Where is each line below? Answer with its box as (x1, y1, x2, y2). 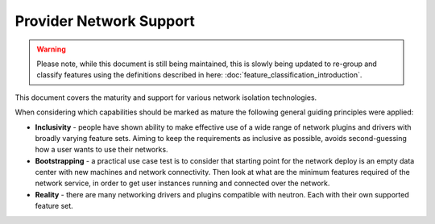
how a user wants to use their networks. (35, 145, 168, 155)
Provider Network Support (14, 12, 195, 30)
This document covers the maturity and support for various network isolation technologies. (14, 93, 317, 102)
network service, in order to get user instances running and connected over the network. (35, 178, 330, 189)
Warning (36, 44, 66, 54)
